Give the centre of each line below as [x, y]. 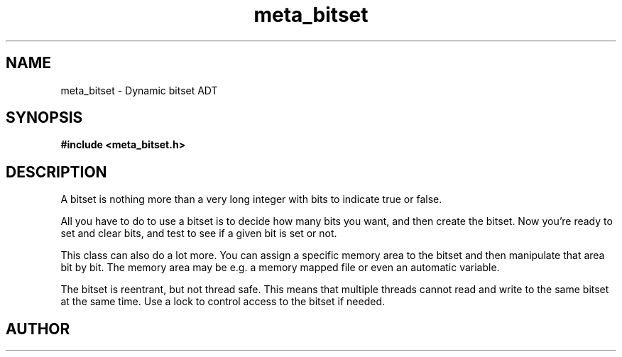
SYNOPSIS [44, 118]
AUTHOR [38, 329]
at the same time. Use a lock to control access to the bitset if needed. [223, 302]
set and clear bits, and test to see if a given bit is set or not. [199, 234]
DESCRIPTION [56, 172]
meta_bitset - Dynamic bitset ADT [139, 90]
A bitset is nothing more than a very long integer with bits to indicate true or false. [251, 199]
